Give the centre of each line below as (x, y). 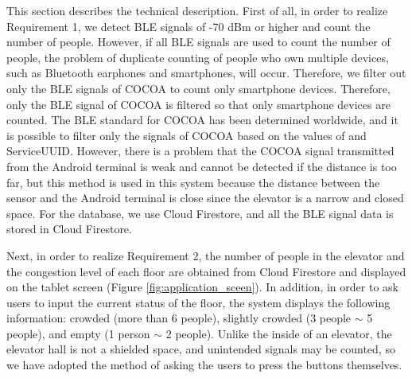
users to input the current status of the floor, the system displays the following (198, 302)
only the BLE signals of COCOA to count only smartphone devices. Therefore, (198, 88)
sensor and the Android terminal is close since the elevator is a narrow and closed (205, 198)
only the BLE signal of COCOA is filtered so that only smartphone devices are (198, 104)
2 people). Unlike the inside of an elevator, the (279, 333)
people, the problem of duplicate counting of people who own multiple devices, (198, 57)
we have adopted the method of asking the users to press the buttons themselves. (204, 365)
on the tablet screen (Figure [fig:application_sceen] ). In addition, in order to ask (202, 287)
